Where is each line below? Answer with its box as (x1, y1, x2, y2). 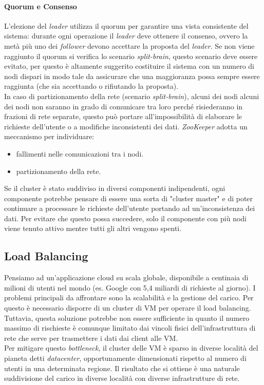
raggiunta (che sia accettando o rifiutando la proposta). (4, 81, 179, 91)
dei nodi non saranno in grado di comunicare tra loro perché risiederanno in (4, 101, 243, 111)
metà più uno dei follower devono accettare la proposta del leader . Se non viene (4, 40, 255, 51)
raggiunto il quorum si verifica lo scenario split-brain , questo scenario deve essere (4, 50, 258, 61)
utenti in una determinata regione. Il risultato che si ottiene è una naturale (4, 362, 240, 373)
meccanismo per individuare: (4, 131, 95, 142)
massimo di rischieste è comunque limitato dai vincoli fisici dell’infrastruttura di (4, 322, 256, 333)
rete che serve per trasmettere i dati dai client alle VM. (4, 332, 178, 343)
